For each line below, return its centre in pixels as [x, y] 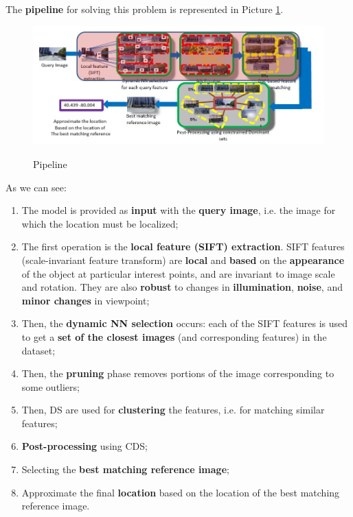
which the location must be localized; [100, 223]
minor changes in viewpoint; [86, 300]
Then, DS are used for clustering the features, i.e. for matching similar [173, 410]
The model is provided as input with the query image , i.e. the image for [179, 210]
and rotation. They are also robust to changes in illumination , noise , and [182, 287]
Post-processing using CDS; [84, 446]
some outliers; [50, 386]
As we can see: [36, 187]
